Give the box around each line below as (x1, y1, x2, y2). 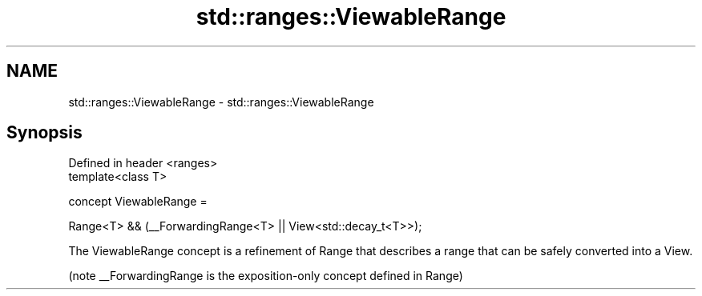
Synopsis (6, 122, 83, 143)
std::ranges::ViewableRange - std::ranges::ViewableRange (68, 94, 374, 109)
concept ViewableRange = (68, 194, 208, 209)
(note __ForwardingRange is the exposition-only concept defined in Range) (68, 269, 463, 283)
